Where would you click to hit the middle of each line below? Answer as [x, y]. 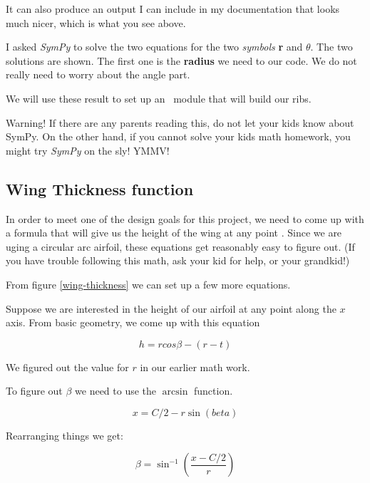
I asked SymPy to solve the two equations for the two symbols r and [154, 47]
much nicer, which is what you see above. [96, 22]
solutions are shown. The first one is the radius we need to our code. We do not [181, 60]
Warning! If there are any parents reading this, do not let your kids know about [180, 122]
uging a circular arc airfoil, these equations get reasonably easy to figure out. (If [180, 246]
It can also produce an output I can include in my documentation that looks [173, 9]
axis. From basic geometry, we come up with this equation [133, 322]
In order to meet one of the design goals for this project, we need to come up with [185, 218]
